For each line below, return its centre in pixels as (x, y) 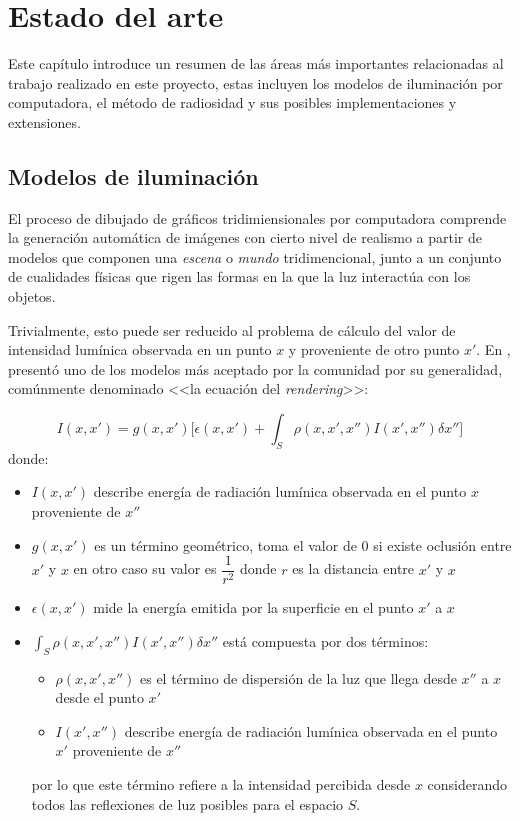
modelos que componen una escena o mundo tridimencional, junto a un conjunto (255, 256)
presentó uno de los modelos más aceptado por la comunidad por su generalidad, (255, 368)
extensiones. (44, 121)
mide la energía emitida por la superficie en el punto (253, 607)
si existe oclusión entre (442, 544)
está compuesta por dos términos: (325, 640)
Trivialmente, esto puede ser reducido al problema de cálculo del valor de (232, 329)
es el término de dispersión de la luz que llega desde (298, 677)
